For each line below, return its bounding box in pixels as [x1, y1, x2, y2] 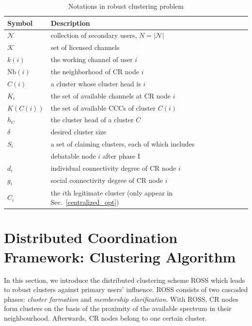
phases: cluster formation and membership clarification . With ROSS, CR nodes [4, 293, 238, 304]
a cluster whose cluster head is [50, 78, 141, 88]
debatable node [50, 150, 96, 161]
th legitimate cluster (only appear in [64, 187, 173, 197]
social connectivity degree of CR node [50, 175, 163, 185]
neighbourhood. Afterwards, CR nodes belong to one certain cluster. [4, 312, 207, 323]
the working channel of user [50, 54, 133, 65]
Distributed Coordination [4, 228, 178, 247]
